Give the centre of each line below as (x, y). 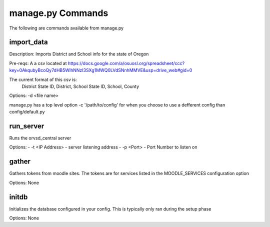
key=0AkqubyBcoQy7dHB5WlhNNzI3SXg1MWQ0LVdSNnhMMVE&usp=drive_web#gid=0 (101, 70)
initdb (18, 197)
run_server (27, 126)
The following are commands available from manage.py (66, 28)
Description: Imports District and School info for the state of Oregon (79, 54)
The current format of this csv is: (43, 79)
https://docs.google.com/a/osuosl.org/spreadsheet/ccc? (126, 63)
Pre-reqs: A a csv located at (38, 63)
